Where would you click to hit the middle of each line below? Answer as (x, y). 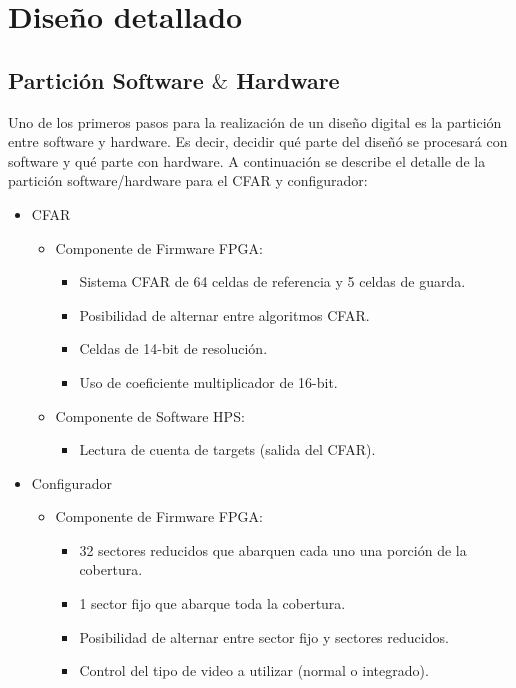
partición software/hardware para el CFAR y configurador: (188, 180)
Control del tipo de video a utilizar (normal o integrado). (254, 670)
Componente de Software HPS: (150, 415)
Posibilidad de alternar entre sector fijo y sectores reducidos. (264, 636)
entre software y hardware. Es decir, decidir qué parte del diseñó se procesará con (258, 141)
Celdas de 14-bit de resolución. (173, 348)
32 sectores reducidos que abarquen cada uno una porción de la (273, 549)
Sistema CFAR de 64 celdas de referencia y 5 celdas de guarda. (272, 281)
